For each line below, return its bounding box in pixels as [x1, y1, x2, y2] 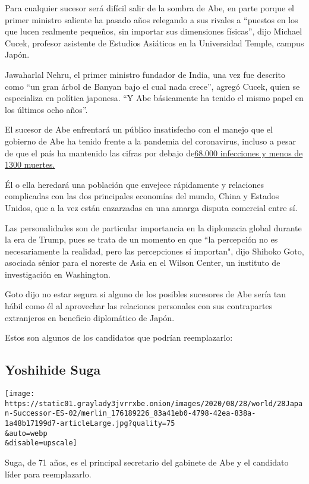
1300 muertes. [5, 158, 55, 171]
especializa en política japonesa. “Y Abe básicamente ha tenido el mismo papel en [5, 92, 304, 104]
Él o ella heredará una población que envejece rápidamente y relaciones [5, 178, 264, 190]
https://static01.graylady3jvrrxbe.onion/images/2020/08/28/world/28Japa [5, 399, 303, 408]
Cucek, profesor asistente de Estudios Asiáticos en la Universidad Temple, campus [5, 36, 304, 49]
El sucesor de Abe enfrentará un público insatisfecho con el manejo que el [5, 123, 273, 136]
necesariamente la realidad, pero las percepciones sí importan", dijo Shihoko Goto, [5, 244, 304, 257]
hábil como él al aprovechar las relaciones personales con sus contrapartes [5, 300, 273, 312]
